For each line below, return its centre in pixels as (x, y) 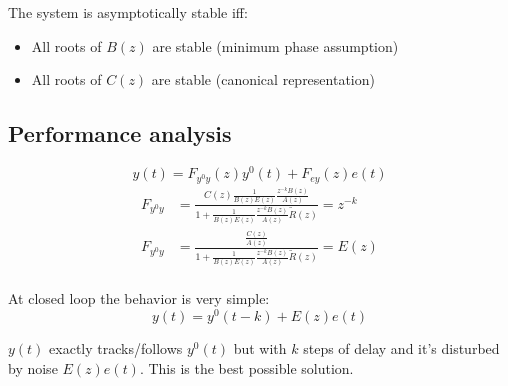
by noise (33, 367)
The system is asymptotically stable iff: (128, 12)
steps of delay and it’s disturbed (401, 348)
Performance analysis (120, 133)
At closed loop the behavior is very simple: (139, 298)
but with (260, 348)
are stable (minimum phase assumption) (275, 45)
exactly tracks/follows (116, 348)
